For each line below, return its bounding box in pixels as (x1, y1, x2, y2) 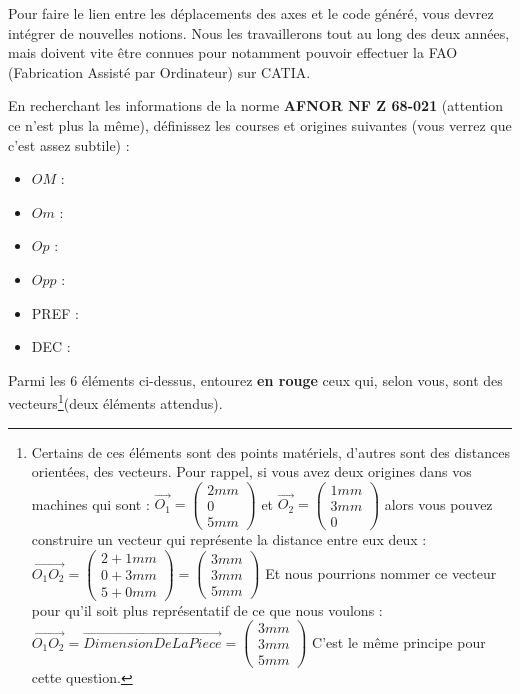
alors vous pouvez (384, 493, 493, 514)
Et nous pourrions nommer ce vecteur (265, 562, 497, 583)
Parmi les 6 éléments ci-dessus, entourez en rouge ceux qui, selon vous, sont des (8, 369, 503, 390)
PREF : (31, 302, 79, 323)
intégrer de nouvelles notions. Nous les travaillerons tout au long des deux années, (8, 22, 510, 43)
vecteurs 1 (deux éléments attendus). (8, 390, 223, 413)
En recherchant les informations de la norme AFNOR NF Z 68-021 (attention (8, 95, 503, 116)
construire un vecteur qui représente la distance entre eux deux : (31, 528, 427, 549)
